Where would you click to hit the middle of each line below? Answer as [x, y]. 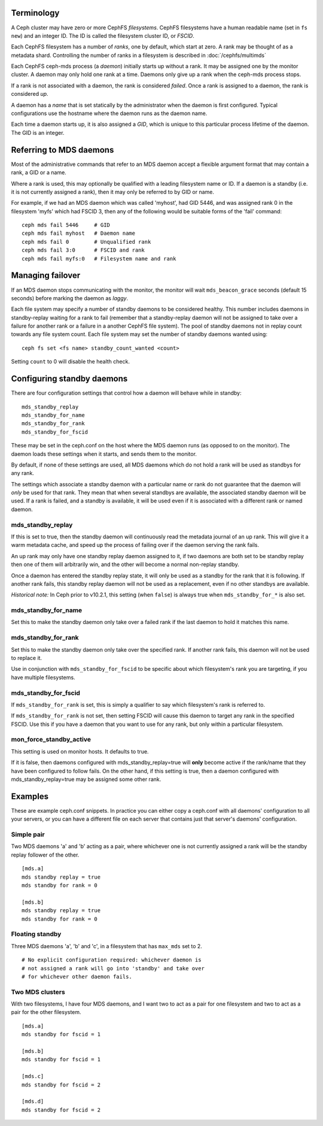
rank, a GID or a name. [39, 172]
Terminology [35, 13]
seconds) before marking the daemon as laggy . [70, 298]
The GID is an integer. [38, 132]
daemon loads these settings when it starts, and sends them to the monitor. [104, 454]
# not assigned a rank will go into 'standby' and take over [113, 968]
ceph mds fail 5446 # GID [66, 225]
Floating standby [36, 934]
